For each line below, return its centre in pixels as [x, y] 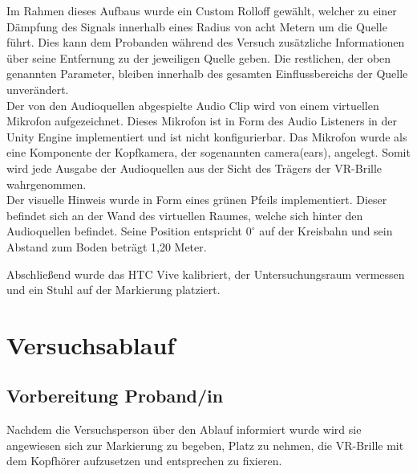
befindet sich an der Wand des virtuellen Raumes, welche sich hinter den [185, 215]
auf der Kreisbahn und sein [326, 231]
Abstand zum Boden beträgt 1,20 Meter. [107, 246]
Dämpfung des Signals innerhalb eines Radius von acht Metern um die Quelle [197, 26]
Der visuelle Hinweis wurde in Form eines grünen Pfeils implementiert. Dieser [197, 200]
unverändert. [38, 89]
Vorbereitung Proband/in [115, 396]
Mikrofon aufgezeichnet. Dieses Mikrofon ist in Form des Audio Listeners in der [202, 121]
